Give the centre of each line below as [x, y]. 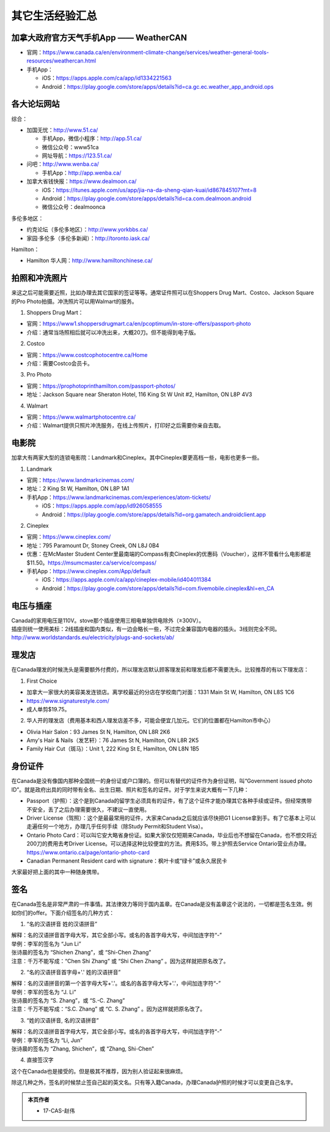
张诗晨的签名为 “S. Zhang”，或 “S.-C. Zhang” [68, 1000]
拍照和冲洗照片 [39, 278]
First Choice [42, 681]
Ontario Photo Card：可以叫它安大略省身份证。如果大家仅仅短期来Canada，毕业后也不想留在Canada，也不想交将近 [172, 835]
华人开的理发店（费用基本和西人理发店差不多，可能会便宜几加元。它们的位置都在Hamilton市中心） [150, 721]
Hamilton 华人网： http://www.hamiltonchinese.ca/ [90, 261]
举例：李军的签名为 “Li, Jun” [47, 1040]
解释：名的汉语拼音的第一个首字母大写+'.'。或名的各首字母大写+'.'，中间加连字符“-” [116, 983]
